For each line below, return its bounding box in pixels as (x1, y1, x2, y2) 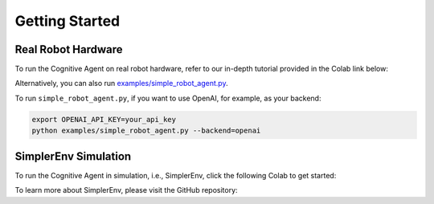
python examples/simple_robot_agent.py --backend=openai (31, 126, 261, 136)
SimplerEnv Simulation (14, 149, 132, 163)
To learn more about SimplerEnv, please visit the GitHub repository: (14, 186, 238, 195)
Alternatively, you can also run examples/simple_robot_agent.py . (14, 79, 228, 88)
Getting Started (14, 12, 121, 30)
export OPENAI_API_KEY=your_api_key (31, 115, 177, 124)
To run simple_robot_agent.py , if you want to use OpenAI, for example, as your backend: (14, 93, 321, 103)
